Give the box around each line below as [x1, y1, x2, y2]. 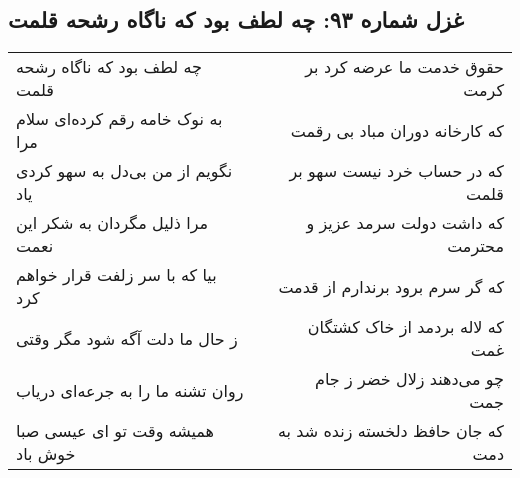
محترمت [447, 234, 504, 258]
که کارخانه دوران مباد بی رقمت [290, 118, 504, 142]
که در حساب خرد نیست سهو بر [289, 159, 504, 183]
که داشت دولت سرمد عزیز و [306, 211, 504, 235]
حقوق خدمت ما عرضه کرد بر [305, 55, 504, 79]
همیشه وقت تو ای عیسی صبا [16, 419, 215, 443]
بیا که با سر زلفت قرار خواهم [16, 263, 217, 287]
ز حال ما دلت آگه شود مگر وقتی [16, 326, 238, 350]
